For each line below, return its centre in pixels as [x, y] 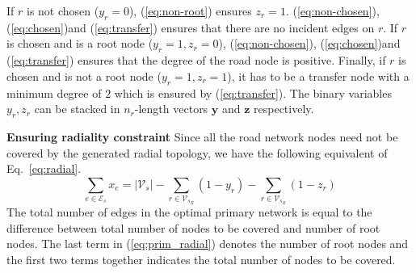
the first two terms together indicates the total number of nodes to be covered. [201, 259]
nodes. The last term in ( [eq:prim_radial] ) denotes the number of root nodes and [208, 244]
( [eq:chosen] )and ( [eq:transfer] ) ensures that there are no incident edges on [191, 27]
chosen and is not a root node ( [84, 76]
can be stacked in [77, 109]
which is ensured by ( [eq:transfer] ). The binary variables [253, 92]
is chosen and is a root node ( [80, 43]
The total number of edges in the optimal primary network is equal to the [189, 212]
